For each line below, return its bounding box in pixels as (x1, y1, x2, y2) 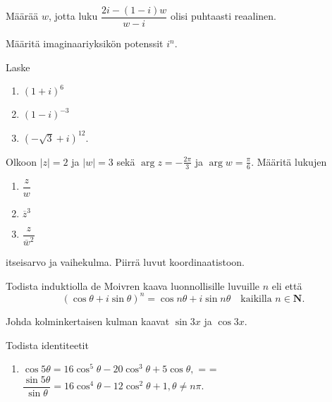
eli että (271, 278, 302, 293)
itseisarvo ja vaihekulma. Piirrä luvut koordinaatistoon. (6, 255, 245, 269)
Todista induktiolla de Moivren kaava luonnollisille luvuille (6, 278, 259, 293)
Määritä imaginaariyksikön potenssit (6, 36, 164, 51)
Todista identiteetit (6, 337, 89, 352)
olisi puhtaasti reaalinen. (171, 8, 276, 23)
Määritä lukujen (257, 154, 327, 169)
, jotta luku (49, 8, 98, 23)
